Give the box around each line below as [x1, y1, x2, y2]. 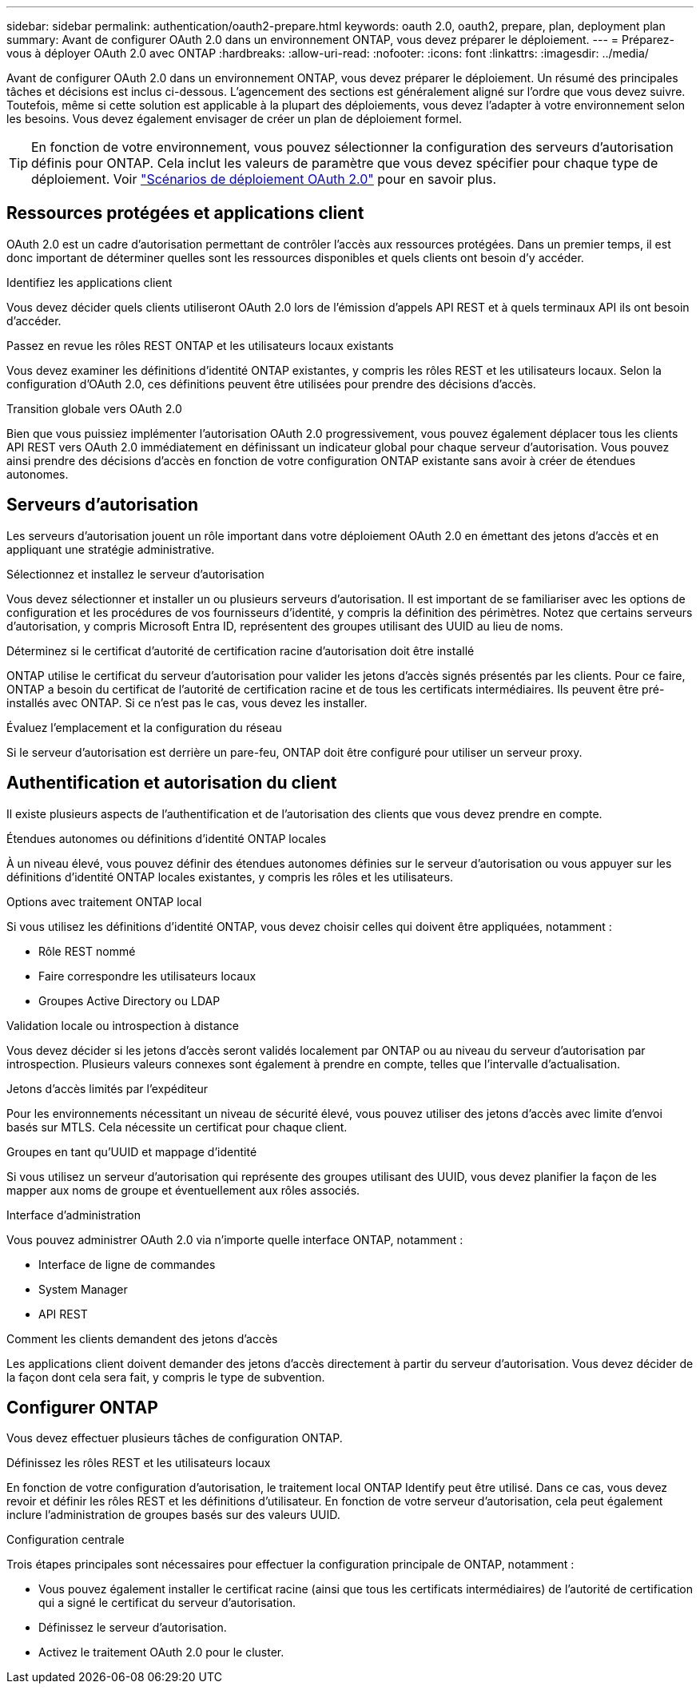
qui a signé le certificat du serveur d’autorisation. [38, 1596, 296, 1610]
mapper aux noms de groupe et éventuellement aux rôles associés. [6, 1183, 360, 1197]
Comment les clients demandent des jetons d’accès [6, 1331, 278, 1346]
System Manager [38, 1282, 128, 1296]
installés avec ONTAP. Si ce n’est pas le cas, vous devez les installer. [6, 695, 368, 710]
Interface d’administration [6, 1207, 141, 1222]
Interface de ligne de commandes [38, 1257, 216, 1271]
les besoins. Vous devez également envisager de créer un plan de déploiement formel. [6, 112, 462, 125]
